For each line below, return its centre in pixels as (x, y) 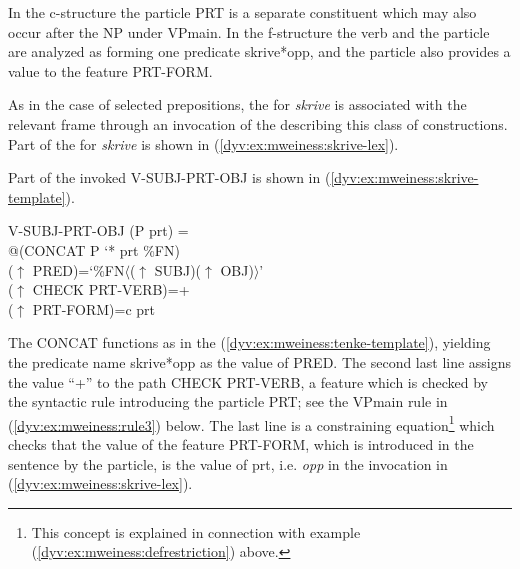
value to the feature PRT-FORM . (110, 70)
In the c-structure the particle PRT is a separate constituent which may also (242, 12)
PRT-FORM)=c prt (94, 308)
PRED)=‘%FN (78, 269)
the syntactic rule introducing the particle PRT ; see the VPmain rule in (228, 401)
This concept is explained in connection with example (196, 531)
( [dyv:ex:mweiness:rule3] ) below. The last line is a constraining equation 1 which (251, 423)
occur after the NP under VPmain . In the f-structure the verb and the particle (249, 31)
